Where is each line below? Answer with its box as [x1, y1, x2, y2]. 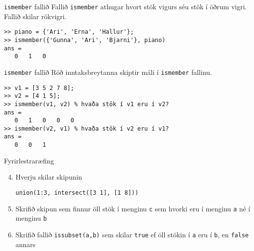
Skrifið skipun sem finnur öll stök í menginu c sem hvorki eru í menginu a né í [15, 203, 251, 213]
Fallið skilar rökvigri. [4, 11, 67, 21]
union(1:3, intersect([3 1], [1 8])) [15, 189, 139, 196]
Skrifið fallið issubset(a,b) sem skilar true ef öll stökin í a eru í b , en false [15, 229, 249, 239]
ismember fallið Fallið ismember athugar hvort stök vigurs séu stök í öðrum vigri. [4, 1, 247, 11]
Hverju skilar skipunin [15, 172, 82, 182]
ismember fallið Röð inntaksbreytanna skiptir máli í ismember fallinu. [4, 67, 212, 77]
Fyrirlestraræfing [4, 155, 54, 165]
